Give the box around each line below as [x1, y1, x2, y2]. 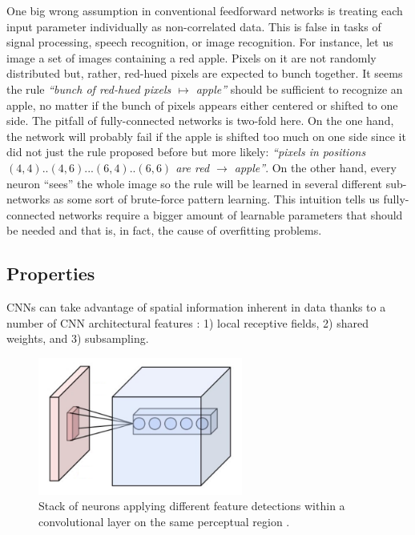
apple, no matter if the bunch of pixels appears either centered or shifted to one [6, 96, 398, 113]
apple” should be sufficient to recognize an [195, 80, 403, 97]
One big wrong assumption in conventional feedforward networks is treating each [6, 2, 403, 18]
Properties [6, 261, 95, 286]
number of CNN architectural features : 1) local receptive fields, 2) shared [6, 314, 369, 331]
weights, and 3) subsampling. [6, 330, 149, 347]
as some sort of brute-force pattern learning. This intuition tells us [53, 191, 380, 207]
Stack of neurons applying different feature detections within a [38, 497, 345, 514]
